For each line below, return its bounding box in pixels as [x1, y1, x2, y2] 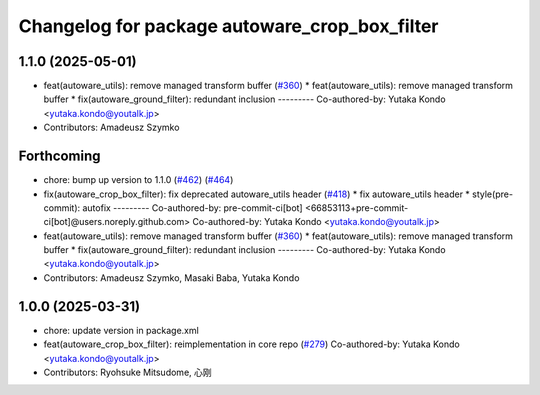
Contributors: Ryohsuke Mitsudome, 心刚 [43, 366, 212, 378]
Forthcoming [18, 148, 101, 165]
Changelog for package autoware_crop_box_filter [18, 15, 439, 37]
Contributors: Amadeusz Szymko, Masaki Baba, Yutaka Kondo [43, 271, 300, 284]
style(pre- [471, 188, 514, 200]
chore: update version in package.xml [43, 324, 199, 336]
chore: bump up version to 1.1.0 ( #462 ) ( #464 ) [43, 174, 234, 186]
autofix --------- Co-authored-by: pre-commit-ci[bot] [81, 201, 304, 214]
